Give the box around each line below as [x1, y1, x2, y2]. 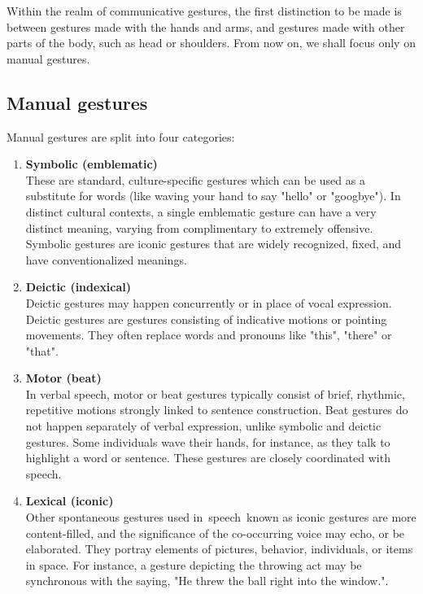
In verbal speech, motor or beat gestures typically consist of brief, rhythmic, [25, 385, 405, 402]
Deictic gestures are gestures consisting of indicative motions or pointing [25, 310, 387, 327]
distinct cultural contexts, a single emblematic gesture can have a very [25, 203, 377, 220]
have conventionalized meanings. [25, 251, 187, 268]
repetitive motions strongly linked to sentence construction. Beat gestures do [25, 401, 408, 418]
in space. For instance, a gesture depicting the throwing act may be [25, 556, 362, 573]
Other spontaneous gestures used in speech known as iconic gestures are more [25, 509, 416, 526]
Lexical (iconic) [25, 492, 114, 509]
